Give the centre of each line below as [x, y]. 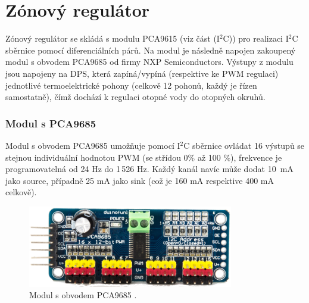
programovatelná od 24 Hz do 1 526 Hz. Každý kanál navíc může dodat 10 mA [149, 169]
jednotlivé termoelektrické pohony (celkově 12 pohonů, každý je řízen [131, 85]
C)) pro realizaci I [256, 38]
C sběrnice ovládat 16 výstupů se [244, 145]
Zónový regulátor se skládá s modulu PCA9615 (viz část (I [113, 38]
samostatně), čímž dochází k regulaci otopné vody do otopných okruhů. [135, 97]
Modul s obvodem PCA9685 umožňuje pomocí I [93, 145]
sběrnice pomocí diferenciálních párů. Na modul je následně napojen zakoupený [151, 50]
